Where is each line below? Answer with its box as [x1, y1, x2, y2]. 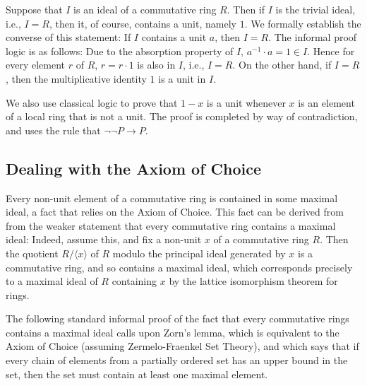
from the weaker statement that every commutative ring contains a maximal [6, 218, 336, 233]
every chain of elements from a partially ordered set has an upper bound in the [6, 353, 348, 368]
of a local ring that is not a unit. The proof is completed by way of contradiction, [6, 109, 358, 124]
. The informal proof [268, 30, 357, 45]
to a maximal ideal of [6, 274, 98, 288]
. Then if [227, 2, 265, 16]
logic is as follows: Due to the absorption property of [6, 43, 234, 58]
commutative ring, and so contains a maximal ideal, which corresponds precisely [6, 259, 353, 274]
